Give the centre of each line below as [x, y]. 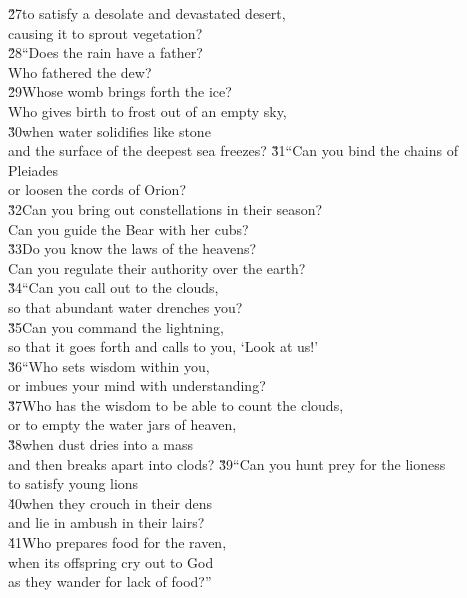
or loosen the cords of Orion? [97, 189]
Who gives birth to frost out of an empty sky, [147, 110]
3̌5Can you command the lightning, [116, 326]
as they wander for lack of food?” [110, 581]
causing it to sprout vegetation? [105, 32]
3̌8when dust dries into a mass [101, 444]
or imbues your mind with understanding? [137, 385]
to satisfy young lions [73, 483]
